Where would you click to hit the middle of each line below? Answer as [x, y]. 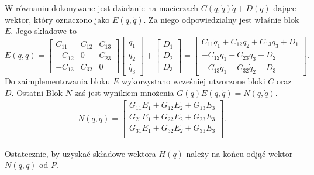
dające [285, 8]
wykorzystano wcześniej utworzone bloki [193, 80]
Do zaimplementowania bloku [58, 80]
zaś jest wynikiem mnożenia [124, 92]
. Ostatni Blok [37, 92]
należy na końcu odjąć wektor [239, 153]
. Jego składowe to [44, 31]
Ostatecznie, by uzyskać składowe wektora [80, 153]
